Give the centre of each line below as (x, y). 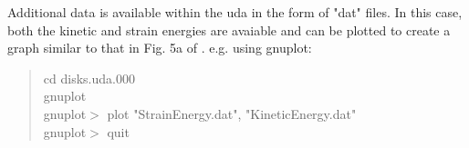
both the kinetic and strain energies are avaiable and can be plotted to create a (229, 30)
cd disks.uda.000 (89, 78)
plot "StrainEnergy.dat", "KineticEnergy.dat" (232, 113)
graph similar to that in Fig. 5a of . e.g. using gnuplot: (160, 48)
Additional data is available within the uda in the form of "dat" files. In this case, (235, 12)
